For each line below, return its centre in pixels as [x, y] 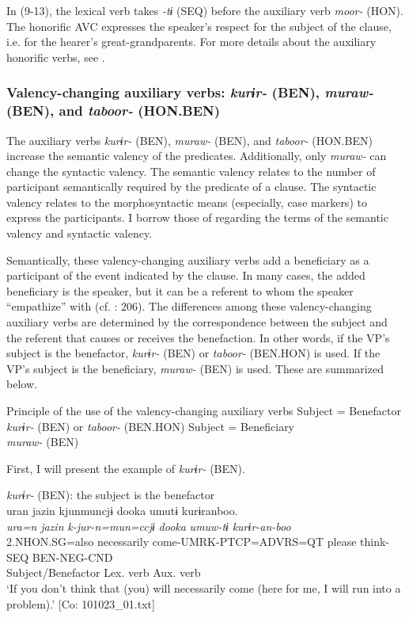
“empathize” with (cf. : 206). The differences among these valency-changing [189, 306]
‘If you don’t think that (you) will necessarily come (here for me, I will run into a [204, 587]
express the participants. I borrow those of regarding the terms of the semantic [197, 217]
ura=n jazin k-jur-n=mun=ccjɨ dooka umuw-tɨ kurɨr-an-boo [149, 526]
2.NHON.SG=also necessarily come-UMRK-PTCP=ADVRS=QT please [182, 542]
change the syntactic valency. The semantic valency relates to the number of [191, 171]
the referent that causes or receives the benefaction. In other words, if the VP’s [198, 337]
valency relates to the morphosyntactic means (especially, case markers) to [187, 202]
